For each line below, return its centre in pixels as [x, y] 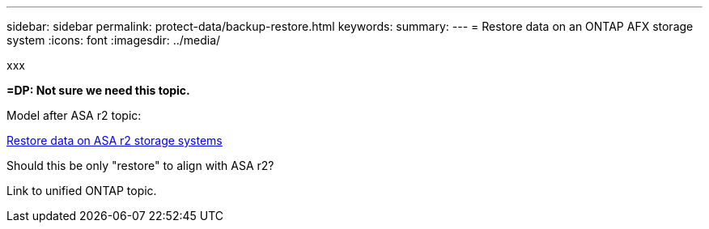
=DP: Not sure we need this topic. [98, 90]
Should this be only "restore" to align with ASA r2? [140, 165]
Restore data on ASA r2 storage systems [115, 140]
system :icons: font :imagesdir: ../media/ [114, 40]
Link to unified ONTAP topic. [82, 191]
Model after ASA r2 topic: [74, 115]
